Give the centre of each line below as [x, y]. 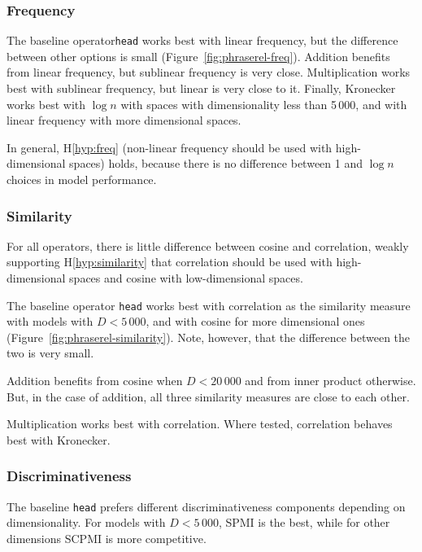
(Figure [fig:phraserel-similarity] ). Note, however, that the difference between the [209, 337]
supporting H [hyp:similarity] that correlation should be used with [170, 262]
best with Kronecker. [59, 439]
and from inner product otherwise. [331, 381]
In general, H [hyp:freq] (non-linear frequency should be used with [170, 147]
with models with [50, 321]
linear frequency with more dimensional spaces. [124, 120]
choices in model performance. [82, 180]
